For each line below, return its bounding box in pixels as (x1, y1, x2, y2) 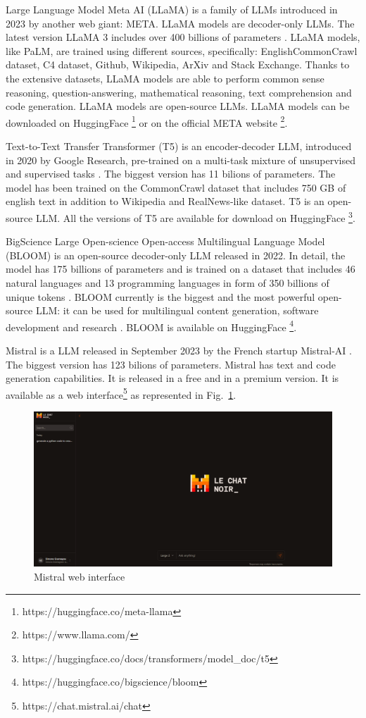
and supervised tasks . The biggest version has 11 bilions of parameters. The (6, 166, 336, 181)
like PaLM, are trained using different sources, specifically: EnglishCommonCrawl (6, 43, 358, 58)
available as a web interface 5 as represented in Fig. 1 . (6, 385, 236, 402)
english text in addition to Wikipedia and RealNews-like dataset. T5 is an (6, 194, 324, 209)
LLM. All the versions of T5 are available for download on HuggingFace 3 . (35, 208, 355, 225)
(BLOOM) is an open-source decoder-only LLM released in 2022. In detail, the (6, 247, 346, 262)
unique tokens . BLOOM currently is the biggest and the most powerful (6, 289, 315, 304)
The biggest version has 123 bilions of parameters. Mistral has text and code (6, 357, 336, 371)
